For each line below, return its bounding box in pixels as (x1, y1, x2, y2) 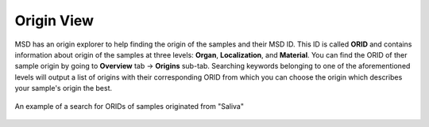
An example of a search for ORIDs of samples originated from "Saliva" (14, 101, 244, 110)
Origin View (14, 12, 95, 29)
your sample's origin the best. (14, 84, 113, 93)
